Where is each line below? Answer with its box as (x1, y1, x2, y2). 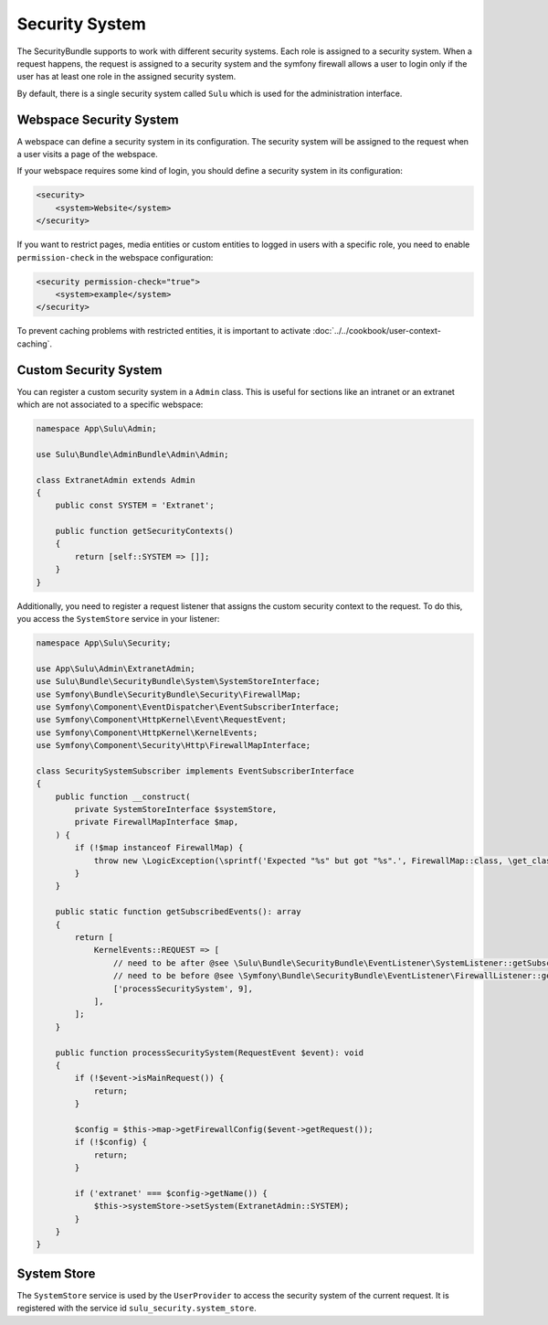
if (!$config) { (74, 1137, 148, 1148)
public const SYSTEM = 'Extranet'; (55, 500, 215, 511)
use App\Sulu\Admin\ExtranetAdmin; (36, 663, 195, 674)
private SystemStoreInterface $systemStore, (74, 805, 278, 815)
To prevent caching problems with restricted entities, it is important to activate (16, 326, 311, 337)
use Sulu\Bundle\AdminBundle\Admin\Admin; (36, 449, 229, 459)
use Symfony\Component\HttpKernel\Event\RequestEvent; (36, 714, 287, 725)
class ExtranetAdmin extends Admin (36, 475, 195, 485)
